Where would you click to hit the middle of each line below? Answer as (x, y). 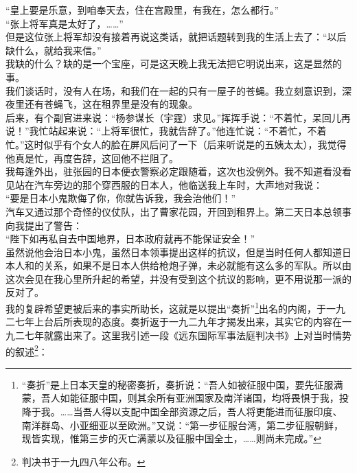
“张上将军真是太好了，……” (65, 23)
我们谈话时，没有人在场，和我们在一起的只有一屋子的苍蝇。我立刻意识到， (174, 90)
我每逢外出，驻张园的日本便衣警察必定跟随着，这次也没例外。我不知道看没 (174, 171)
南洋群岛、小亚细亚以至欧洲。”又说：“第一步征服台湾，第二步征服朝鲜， (183, 425)
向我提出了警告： (44, 225)
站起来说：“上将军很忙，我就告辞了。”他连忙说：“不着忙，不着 (187, 131)
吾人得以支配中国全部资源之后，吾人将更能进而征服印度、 (212, 411)
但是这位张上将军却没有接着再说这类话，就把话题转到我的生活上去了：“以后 (176, 37)
